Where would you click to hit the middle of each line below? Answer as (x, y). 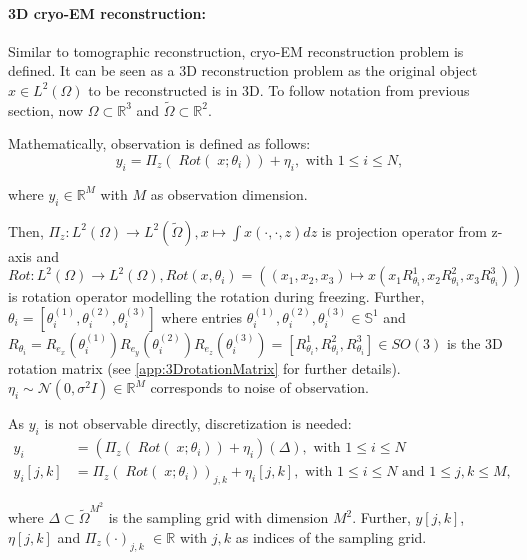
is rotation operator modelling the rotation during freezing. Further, (216, 296)
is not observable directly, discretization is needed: (198, 423)
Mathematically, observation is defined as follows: (159, 143)
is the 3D (474, 342)
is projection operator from (404, 230)
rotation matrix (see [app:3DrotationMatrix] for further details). (204, 367)
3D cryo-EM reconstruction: (107, 12)
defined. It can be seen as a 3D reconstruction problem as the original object (243, 70)
